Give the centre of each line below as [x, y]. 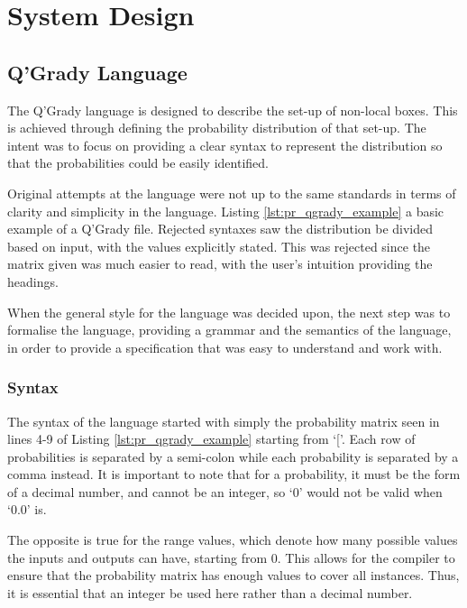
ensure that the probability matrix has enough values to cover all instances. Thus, [233, 575]
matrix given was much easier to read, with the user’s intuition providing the [220, 264]
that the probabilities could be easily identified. [138, 163]
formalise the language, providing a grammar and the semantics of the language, [229, 330]
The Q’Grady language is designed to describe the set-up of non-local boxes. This [233, 110]
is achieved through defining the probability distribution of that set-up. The [217, 128]
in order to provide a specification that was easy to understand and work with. [225, 347]
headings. [33, 281]
